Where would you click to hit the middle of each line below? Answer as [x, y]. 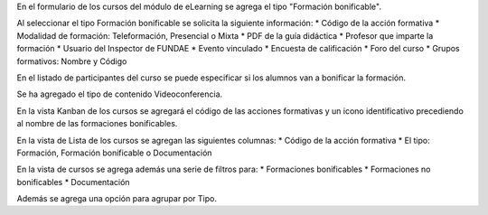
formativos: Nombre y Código [72, 61]
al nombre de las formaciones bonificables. [97, 124]
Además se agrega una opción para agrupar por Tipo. [117, 199]
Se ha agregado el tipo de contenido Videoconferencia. [120, 94]
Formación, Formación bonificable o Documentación [114, 153]
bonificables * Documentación [73, 182]
